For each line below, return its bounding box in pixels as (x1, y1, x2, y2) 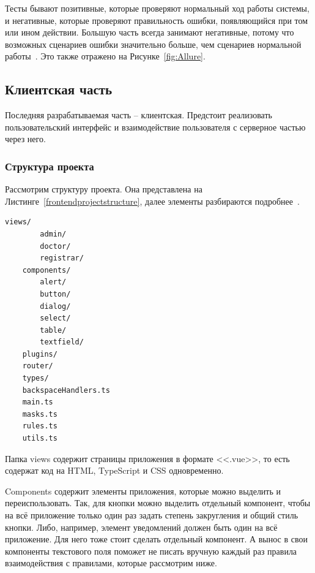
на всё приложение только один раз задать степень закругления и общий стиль (5, 509, 298, 522)
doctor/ (40, 241, 71, 251)
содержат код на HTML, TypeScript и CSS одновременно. (5, 464, 224, 477)
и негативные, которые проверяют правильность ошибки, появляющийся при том (5, 13, 308, 26)
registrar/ (40, 254, 84, 263)
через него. (5, 132, 46, 145)
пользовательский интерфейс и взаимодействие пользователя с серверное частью (5, 120, 306, 133)
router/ (22, 362, 53, 371)
